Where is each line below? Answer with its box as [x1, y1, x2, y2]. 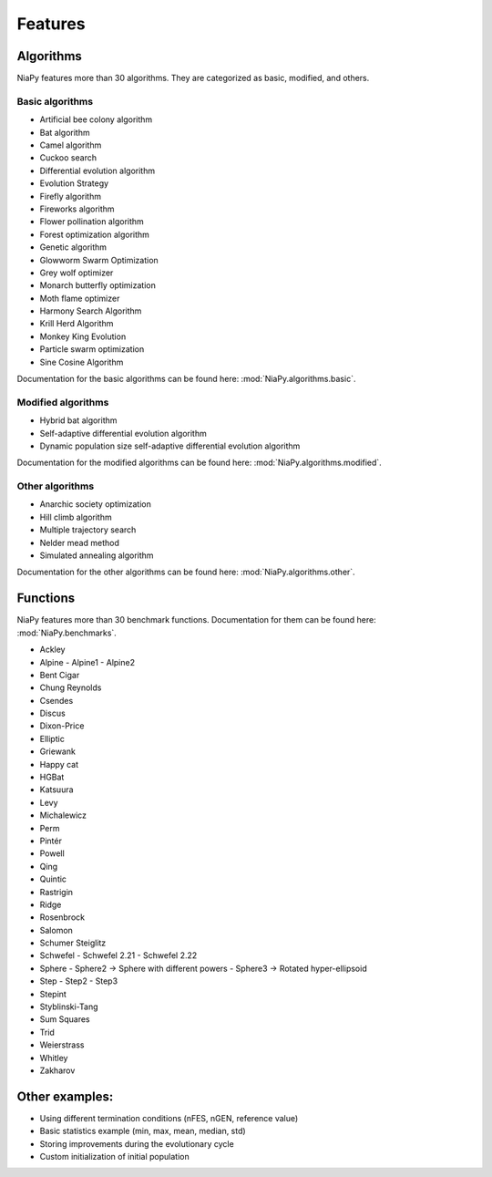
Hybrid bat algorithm [39, 415, 118, 426]
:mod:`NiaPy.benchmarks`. [16, 627, 118, 638]
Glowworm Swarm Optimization [39, 254, 159, 265]
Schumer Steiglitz [39, 937, 107, 948]
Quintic [39, 873, 67, 884]
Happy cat [39, 759, 79, 769]
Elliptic [39, 733, 66, 744]
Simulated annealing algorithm [39, 550, 154, 561]
